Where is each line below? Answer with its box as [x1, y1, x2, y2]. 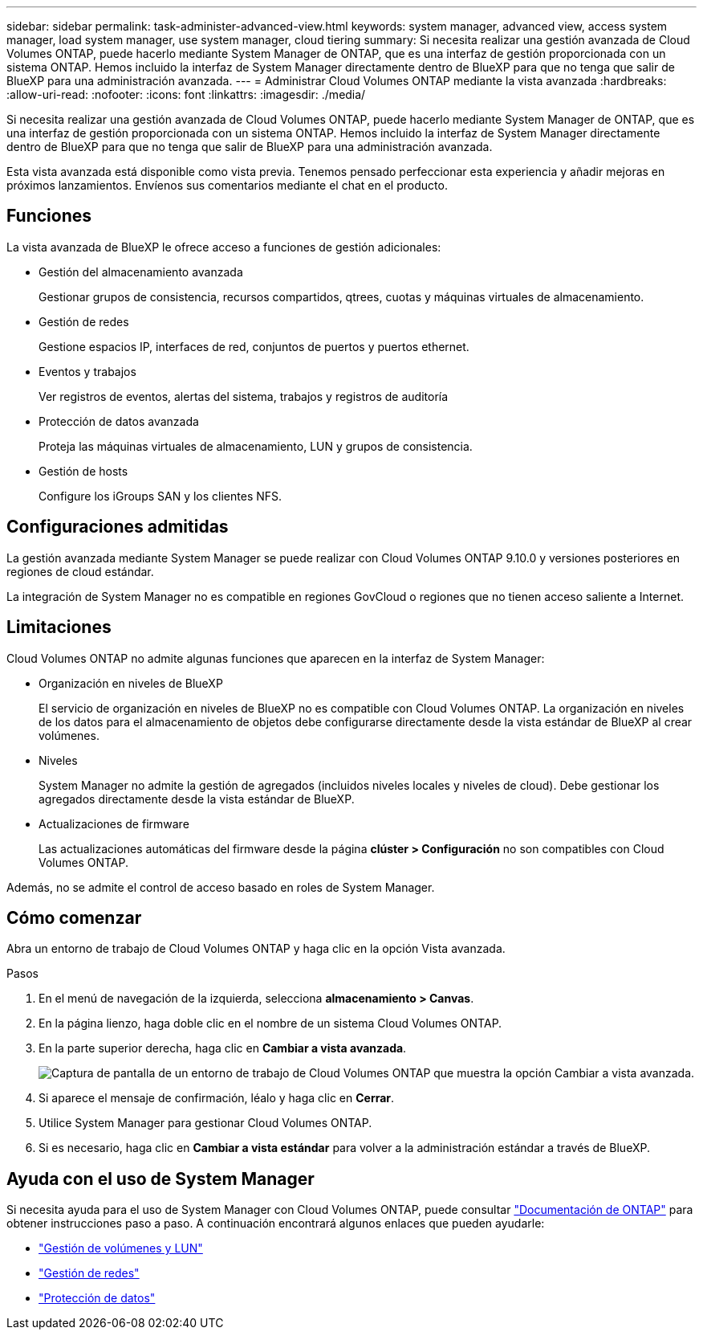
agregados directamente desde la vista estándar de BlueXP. [39, 791, 355, 806]
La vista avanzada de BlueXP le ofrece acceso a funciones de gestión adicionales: [6, 239, 441, 254]
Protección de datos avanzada [39, 414, 199, 428]
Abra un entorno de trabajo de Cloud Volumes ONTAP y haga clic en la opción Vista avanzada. [6, 942, 506, 956]
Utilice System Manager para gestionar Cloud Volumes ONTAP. [39, 1116, 372, 1130]
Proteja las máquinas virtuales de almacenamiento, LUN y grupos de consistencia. [39, 439, 473, 453]
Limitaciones [6, 617, 112, 638]
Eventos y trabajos [39, 364, 136, 378]
